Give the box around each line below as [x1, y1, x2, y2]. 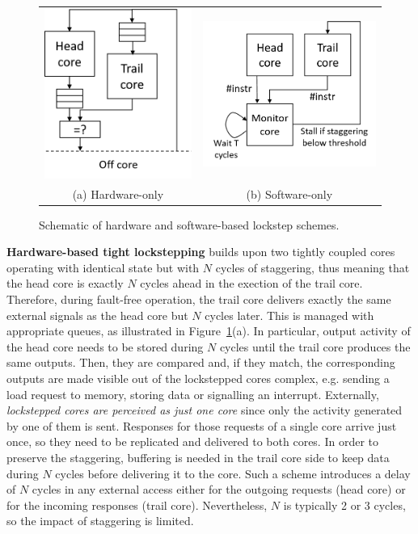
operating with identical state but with [6, 259, 200, 275]
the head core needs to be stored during [6, 338, 204, 355]
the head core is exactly [6, 275, 124, 292]
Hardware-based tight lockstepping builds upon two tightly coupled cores [6, 243, 395, 260]
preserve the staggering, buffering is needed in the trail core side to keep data [6, 448, 390, 465]
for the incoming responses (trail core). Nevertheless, [6, 496, 268, 513]
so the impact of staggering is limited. [6, 512, 194, 529]
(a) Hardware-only [72, 185, 164, 202]
